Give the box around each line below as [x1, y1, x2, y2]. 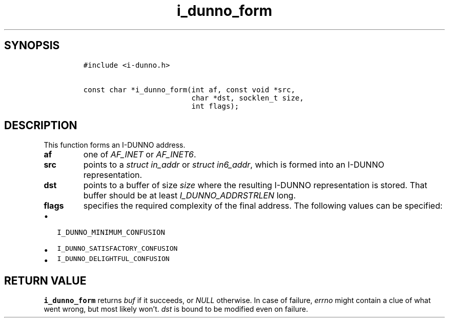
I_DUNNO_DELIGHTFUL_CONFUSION [57, 255, 170, 263]
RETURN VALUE [4, 274, 87, 287]
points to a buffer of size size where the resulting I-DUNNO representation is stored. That [83, 180, 427, 191]
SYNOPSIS [4, 39, 60, 52]
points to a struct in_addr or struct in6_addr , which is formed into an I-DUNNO [83, 159, 384, 170]
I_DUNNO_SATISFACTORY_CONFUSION [57, 245, 178, 253]
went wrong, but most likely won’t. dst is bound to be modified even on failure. [44, 305, 308, 314]
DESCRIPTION [4, 119, 77, 132]
